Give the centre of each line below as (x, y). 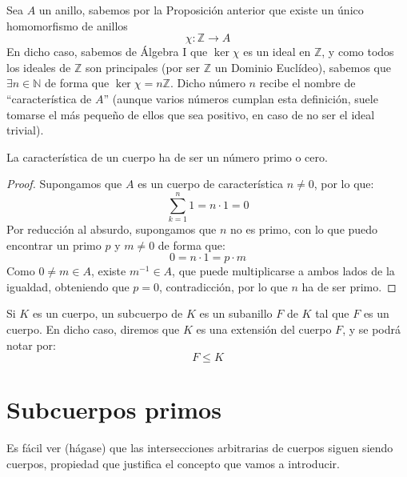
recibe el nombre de (307, 83)
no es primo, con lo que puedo (304, 229)
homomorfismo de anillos (67, 25)
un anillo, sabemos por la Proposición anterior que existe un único (201, 10)
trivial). (25, 130)
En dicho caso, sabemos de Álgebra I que (107, 52)
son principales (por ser (143, 67)
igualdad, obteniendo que (68, 286)
